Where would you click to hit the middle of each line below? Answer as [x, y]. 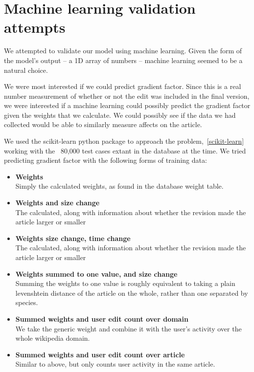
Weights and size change [58, 203]
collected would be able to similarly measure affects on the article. [103, 124]
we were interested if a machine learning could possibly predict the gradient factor [127, 105]
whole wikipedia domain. [53, 338]
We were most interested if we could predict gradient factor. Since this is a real [123, 86]
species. [27, 302]
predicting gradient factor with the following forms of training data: [105, 160]
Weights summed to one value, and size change [96, 274]
